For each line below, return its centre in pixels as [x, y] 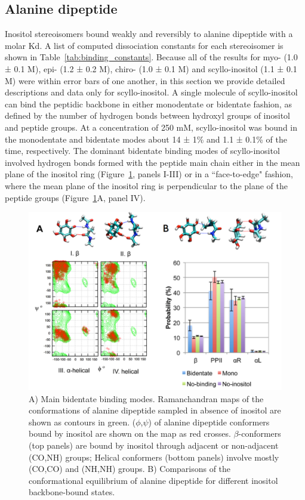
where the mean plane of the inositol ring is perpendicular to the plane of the [146, 185]
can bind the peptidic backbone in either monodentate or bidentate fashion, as [148, 104]
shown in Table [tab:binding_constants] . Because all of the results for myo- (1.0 [151, 57]
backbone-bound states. [72, 492]
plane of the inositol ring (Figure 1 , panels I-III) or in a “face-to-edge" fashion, [149, 174]
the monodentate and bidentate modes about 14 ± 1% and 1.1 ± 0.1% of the [146, 139]
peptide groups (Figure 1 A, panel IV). [75, 197]
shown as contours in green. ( [82, 422]
